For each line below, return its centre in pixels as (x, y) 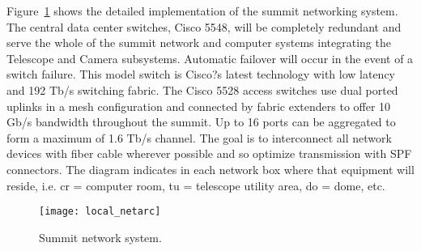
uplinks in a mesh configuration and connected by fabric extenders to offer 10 (199, 106)
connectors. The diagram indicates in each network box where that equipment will (210, 169)
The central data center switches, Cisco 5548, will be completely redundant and (204, 26)
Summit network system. (100, 237)
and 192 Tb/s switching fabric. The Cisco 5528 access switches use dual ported (202, 89)
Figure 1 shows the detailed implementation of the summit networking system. (202, 11)
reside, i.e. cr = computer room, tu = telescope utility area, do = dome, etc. (196, 185)
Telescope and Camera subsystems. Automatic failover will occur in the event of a (210, 58)
